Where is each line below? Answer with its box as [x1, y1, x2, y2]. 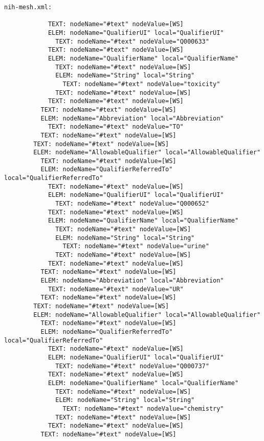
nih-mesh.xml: [4, 4, 52, 11]
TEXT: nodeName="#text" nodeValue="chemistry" [62, 405, 224, 412]
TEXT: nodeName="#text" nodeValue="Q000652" [55, 200, 209, 208]
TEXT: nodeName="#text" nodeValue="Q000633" [55, 37, 209, 45]
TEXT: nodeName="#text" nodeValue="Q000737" [55, 362, 209, 370]
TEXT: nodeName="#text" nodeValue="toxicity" [62, 80, 221, 88]
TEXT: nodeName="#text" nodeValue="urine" [62, 243, 209, 250]
